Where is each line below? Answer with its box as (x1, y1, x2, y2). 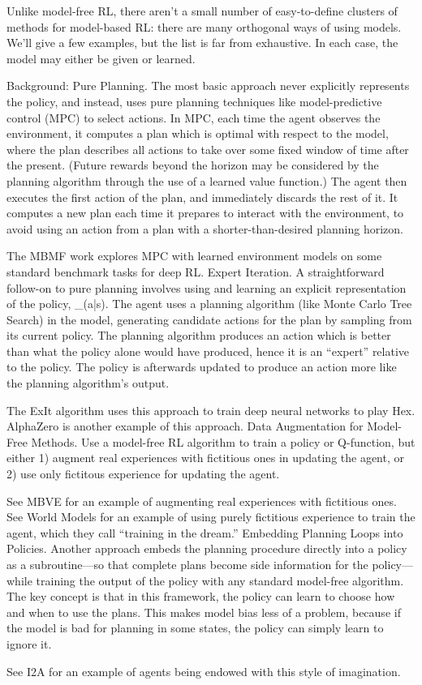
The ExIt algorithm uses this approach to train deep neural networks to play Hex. (6, 401, 416, 418)
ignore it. (6, 635, 52, 652)
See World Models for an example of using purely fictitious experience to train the (6, 508, 416, 525)
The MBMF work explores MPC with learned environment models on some (6, 247, 382, 264)
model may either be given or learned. (6, 49, 196, 66)
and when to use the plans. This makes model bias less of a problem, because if (6, 603, 401, 620)
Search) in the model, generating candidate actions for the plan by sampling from (6, 310, 412, 328)
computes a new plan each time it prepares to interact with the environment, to (6, 204, 404, 221)
